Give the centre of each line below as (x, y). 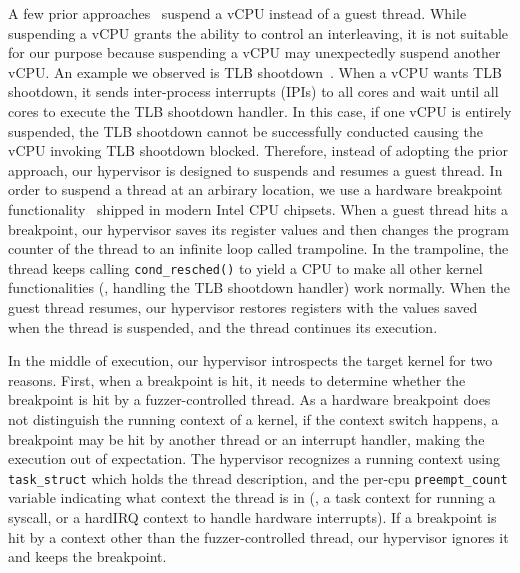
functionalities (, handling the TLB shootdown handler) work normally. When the (259, 287)
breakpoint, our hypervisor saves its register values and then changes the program (258, 228)
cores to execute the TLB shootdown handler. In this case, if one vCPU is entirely (260, 110)
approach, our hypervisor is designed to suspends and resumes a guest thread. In (255, 169)
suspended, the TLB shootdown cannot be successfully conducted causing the (245, 130)
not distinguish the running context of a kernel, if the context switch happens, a (253, 418)
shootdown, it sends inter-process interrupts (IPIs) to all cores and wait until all (253, 91)
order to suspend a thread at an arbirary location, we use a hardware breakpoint (255, 189)
